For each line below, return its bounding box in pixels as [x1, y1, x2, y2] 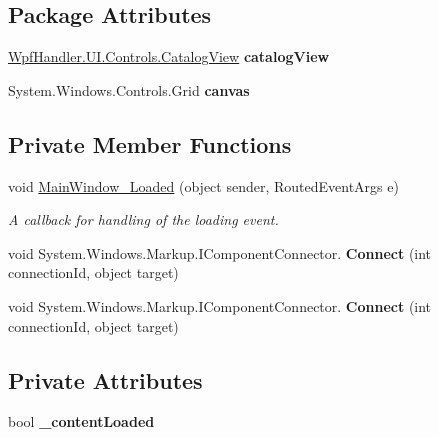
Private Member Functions [8, 128, 292, 159]
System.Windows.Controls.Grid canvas [8, 79, 250, 100]
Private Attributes [8, 364, 203, 395]
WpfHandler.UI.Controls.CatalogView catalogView [8, 46, 330, 67]
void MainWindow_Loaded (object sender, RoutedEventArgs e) [8, 175, 399, 196]
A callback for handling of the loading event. [8, 209, 279, 230]
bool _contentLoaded [8, 411, 155, 432]
